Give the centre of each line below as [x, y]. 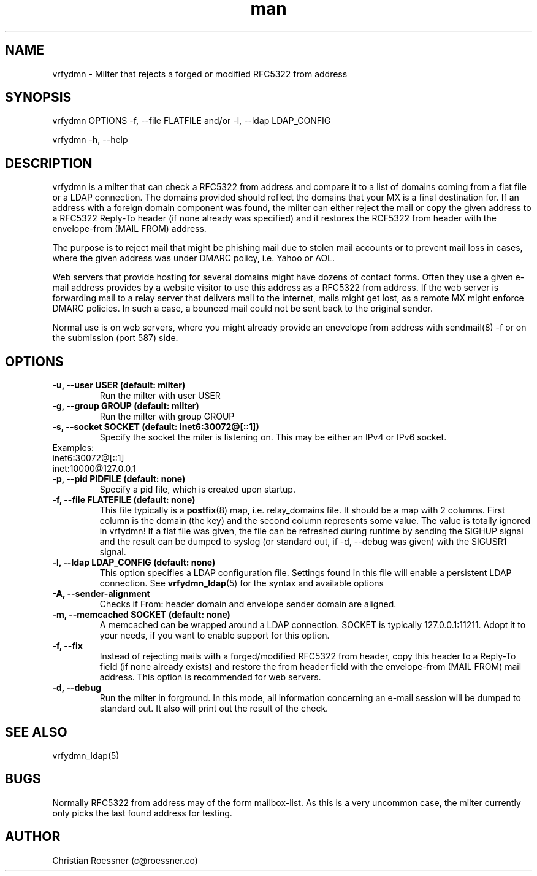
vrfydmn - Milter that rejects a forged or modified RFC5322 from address [200, 74]
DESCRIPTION [49, 163]
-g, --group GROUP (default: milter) [126, 406]
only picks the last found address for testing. [142, 813]
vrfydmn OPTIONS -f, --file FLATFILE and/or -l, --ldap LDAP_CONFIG [192, 121]
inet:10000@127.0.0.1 [94, 469]
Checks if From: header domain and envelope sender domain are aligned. [248, 604]
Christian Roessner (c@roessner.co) [125, 860]
